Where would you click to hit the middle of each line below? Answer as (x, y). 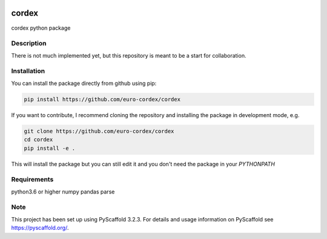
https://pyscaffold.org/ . (40, 228)
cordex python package (41, 28)
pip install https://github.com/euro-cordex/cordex (102, 99)
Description (29, 44)
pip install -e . (50, 148)
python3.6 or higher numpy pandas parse (63, 192)
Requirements (32, 180)
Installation (28, 71)
